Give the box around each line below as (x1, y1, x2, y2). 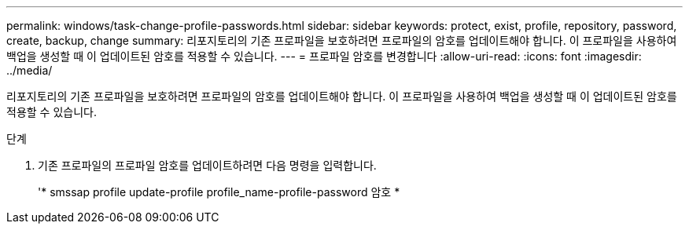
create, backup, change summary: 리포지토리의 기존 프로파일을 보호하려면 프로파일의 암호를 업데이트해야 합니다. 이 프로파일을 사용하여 (6, 34, 677, 47)
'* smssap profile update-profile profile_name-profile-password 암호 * (38, 185, 400, 199)
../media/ (6, 64, 53, 77)
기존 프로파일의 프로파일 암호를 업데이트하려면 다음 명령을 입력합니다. (38, 159, 377, 172)
